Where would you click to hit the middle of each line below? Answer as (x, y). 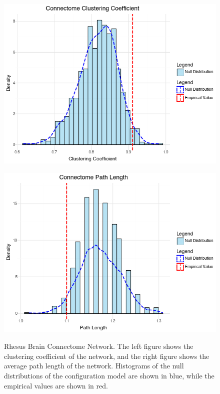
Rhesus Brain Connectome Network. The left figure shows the (99, 346)
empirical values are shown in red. (56, 385)
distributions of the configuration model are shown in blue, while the (109, 375)
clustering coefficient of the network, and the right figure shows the (107, 356)
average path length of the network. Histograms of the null (94, 366)
